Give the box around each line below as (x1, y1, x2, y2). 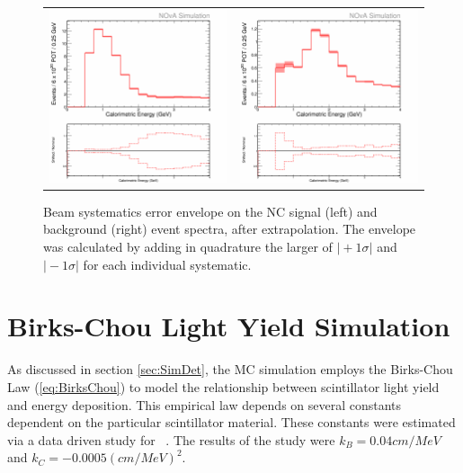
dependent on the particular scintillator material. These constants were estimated (7, 413, 456, 432)
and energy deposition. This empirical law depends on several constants (7, 395, 402, 414)
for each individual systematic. (83, 254, 252, 273)
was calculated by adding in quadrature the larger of (43, 237, 333, 256)
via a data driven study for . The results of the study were (7, 430, 335, 449)
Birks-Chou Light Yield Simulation (7, 308, 450, 344)
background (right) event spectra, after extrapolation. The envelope (43, 219, 416, 238)
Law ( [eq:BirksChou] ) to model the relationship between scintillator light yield (7, 377, 440, 396)
